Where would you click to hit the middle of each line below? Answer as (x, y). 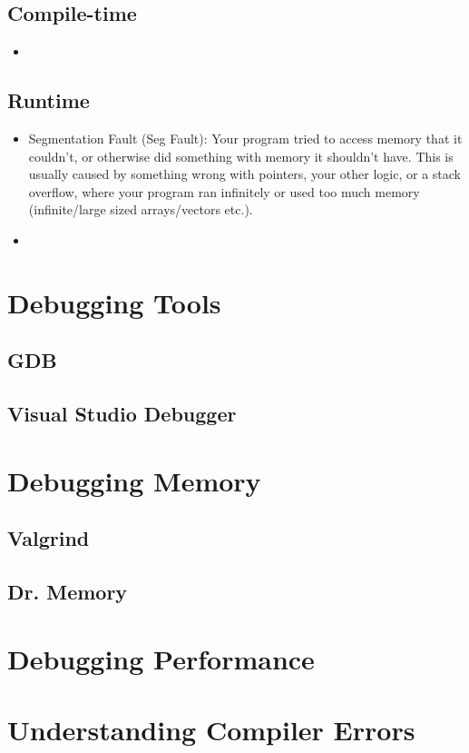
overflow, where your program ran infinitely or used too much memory (224, 191)
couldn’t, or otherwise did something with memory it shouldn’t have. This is (241, 156)
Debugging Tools (114, 302)
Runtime (49, 100)
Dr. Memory (68, 592)
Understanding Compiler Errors (211, 729)
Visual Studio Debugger (122, 414)
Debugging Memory (134, 480)
